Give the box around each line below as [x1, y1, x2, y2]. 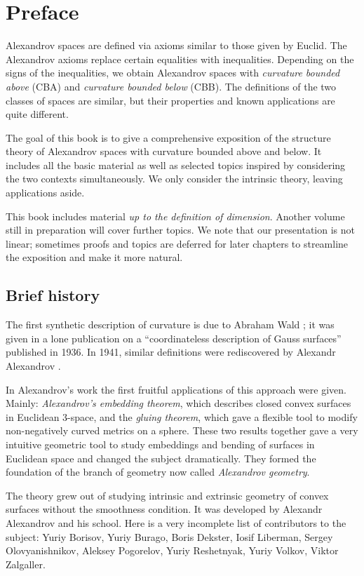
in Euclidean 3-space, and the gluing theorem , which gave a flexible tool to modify [6, 409, 358, 424]
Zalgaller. [6, 556, 46, 571]
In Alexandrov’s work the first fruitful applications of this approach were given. [6, 382, 346, 396]
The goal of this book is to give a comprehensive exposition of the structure [6, 130, 331, 145]
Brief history [6, 284, 100, 306]
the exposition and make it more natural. [6, 250, 183, 264]
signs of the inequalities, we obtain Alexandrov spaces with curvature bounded [6, 65, 340, 80]
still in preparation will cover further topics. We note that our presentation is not [6, 222, 356, 237]
